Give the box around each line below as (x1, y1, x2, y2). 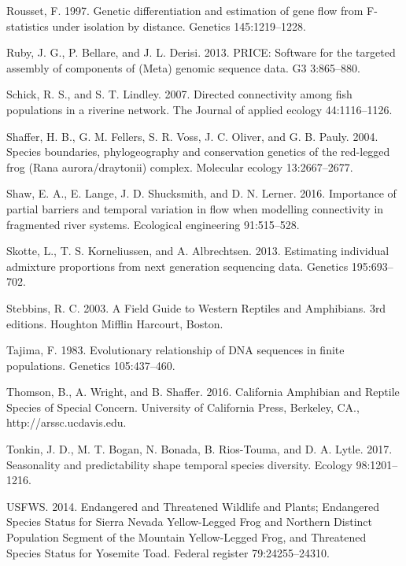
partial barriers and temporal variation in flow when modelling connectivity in (6, 200, 384, 216)
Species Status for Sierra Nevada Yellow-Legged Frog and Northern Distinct (6, 513, 373, 530)
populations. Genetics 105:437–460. (6, 357, 175, 373)
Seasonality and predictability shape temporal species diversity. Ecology (6, 456, 352, 472)
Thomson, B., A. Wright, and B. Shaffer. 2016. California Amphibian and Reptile (6, 383, 400, 400)
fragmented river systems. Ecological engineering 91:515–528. (6, 216, 300, 232)
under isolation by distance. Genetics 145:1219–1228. (52, 17, 306, 34)
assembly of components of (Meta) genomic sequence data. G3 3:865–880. (6, 59, 360, 76)
